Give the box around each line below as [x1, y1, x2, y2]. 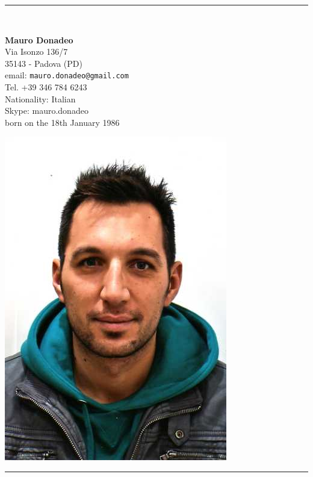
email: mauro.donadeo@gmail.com [5, 69, 129, 81]
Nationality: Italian [5, 92, 76, 105]
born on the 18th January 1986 [5, 116, 120, 128]
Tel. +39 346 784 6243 [5, 81, 87, 93]
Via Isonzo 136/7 [5, 45, 68, 58]
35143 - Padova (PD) [5, 57, 82, 69]
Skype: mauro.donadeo [5, 104, 88, 117]
